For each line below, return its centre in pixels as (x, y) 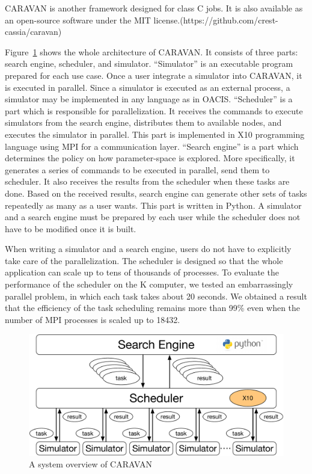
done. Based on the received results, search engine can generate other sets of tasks (156, 193)
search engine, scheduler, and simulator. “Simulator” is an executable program (149, 63)
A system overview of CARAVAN (90, 464)
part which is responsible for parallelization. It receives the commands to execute (154, 110)
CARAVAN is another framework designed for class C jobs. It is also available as (154, 8)
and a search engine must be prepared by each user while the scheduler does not (153, 217)
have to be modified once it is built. (71, 228)
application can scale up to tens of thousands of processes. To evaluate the (142, 272)
